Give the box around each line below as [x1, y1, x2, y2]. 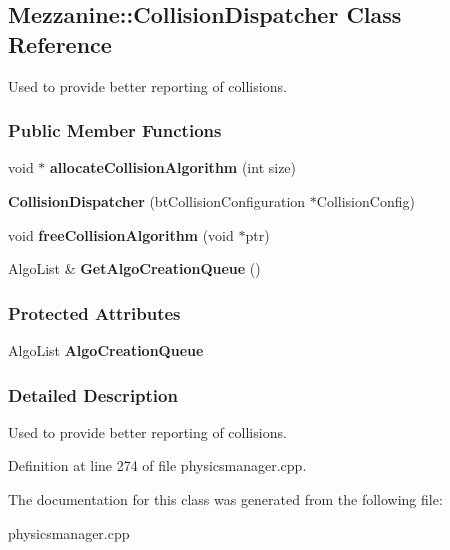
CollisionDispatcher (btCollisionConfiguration [8, 191, 306, 211]
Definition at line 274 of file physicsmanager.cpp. [8, 455, 307, 476]
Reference [8, 28, 112, 59]
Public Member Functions [8, 118, 222, 143]
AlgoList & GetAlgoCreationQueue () [8, 258, 261, 279]
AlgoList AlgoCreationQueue [8, 340, 204, 360]
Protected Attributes [8, 300, 181, 325]
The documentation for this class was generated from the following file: [8, 489, 443, 509]
